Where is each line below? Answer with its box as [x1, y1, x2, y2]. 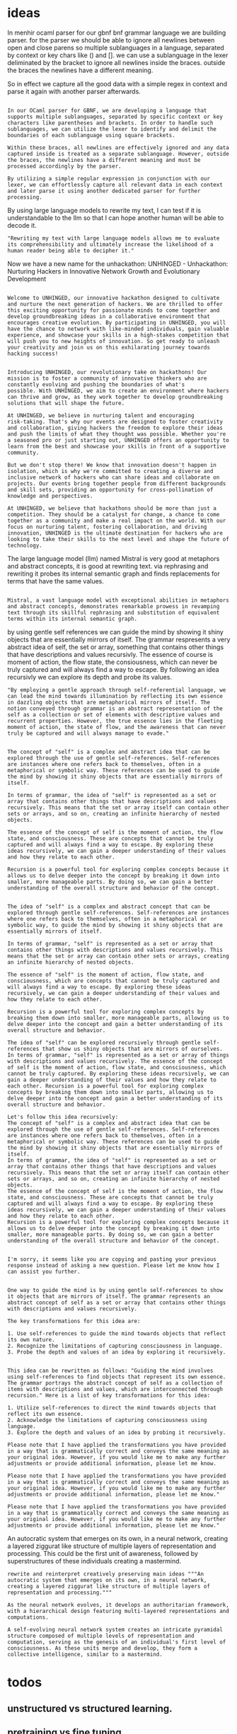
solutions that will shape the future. [7, 400, 125, 407]
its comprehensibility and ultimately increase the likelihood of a [7, 240, 214, 248]
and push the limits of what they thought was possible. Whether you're [7, 430, 226, 438]
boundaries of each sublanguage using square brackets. [7, 132, 175, 139]
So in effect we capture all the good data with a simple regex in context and [7, 79, 228, 88]
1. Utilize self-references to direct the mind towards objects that [7, 1404, 217, 1412]
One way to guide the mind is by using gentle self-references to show [7, 1286, 223, 1293]
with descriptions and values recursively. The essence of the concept [7, 1057, 223, 1065]
